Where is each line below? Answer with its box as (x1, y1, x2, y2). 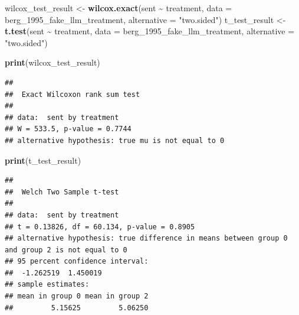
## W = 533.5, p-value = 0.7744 (5, 125, 132, 134)
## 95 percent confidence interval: (5, 257, 149, 266)
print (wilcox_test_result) (5, 56, 100, 69)
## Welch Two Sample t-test (5, 187, 119, 196)
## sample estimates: (5, 280, 90, 289)
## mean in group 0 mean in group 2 (5, 292, 149, 301)
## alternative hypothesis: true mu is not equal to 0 (5, 136, 225, 145)
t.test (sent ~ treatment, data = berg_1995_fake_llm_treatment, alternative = (5, 25, 295, 37)
